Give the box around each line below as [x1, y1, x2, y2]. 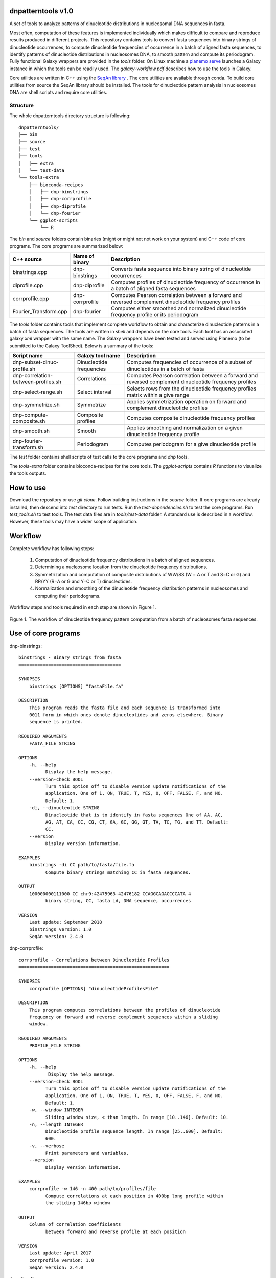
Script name [12, 352, 43, 359]
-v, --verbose [29, 1143, 65, 1149]
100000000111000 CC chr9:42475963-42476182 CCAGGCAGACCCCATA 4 [29, 891, 191, 897]
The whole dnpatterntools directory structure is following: [9, 112, 131, 119]
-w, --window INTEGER [29, 1107, 84, 1113]
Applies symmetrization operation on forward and [127, 398, 246, 405]
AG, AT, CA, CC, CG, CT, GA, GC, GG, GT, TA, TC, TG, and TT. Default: [45, 819, 229, 825]
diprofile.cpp [12, 282, 43, 289]
